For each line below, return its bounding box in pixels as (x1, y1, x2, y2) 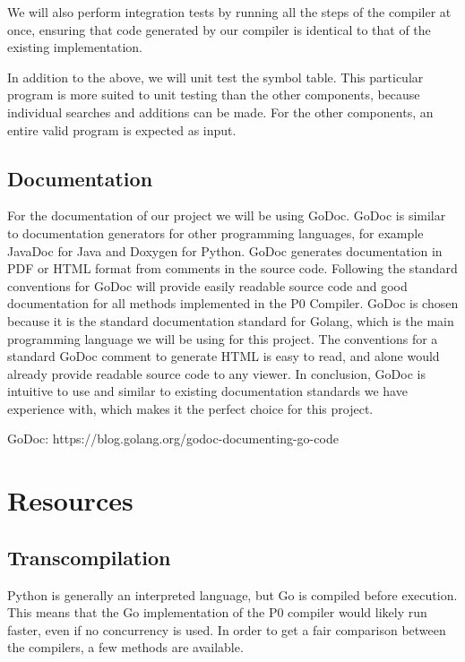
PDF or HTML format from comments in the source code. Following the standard (7, 259, 458, 278)
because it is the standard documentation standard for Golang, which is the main (7, 311, 454, 330)
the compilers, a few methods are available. (7, 638, 244, 657)
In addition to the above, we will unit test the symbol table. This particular (7, 67, 424, 86)
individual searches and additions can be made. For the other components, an (7, 102, 434, 121)
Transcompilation (7, 543, 171, 571)
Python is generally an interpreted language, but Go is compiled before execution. (7, 585, 458, 604)
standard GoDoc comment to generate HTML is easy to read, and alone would (7, 347, 440, 365)
